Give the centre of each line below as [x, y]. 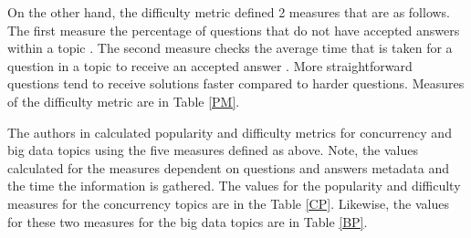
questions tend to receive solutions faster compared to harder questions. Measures [236, 83]
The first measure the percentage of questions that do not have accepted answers [234, 30]
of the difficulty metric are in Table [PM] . [124, 101]
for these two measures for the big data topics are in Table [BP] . [188, 221]
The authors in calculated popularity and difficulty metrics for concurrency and [230, 132]
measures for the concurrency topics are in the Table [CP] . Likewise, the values [228, 203]
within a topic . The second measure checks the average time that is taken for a [230, 48]
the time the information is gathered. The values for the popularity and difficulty [234, 186]
